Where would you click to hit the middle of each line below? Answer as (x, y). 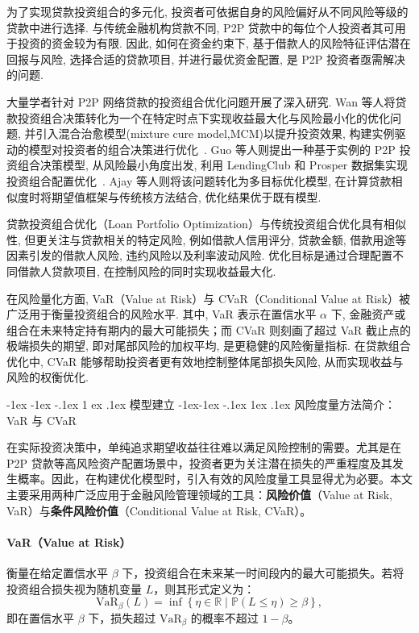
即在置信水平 (40, 617)
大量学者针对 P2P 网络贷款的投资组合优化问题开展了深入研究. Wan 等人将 (201, 101)
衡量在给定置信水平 (57, 573)
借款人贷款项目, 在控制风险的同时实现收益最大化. (147, 271)
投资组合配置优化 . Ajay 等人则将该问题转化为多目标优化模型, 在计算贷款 (199, 180)
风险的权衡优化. (48, 377)
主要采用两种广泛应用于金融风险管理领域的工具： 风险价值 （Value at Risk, (199, 495)
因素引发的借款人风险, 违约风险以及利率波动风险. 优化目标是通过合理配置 (200, 255)
